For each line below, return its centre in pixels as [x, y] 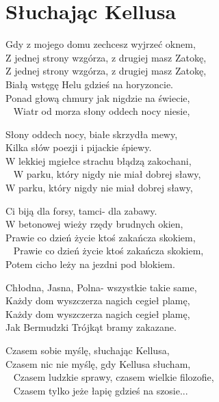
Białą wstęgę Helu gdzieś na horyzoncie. [89, 84]
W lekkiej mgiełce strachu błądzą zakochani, [99, 160]
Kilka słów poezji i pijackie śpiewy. [79, 147]
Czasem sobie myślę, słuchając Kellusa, [88, 350]
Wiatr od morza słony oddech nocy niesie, [102, 111]
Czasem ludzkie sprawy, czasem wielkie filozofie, [114, 377]
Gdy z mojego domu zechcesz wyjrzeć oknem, [101, 44]
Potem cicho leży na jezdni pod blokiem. [90, 264]
